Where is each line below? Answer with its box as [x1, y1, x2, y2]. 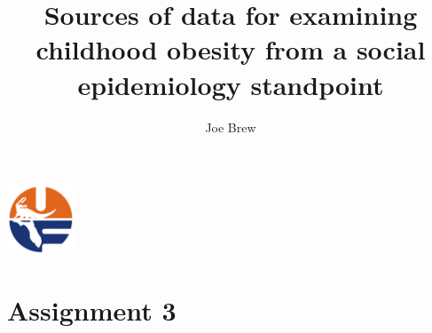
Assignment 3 [7, 292, 177, 329]
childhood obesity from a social [35, 31, 426, 67]
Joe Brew [205, 117, 256, 136]
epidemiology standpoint [77, 66, 384, 102]
